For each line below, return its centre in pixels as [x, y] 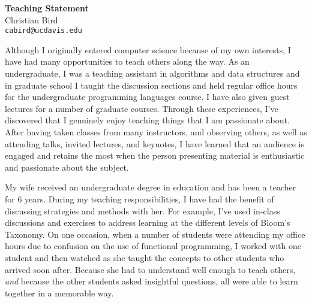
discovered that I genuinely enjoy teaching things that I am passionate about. [147, 120]
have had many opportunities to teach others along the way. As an [127, 61]
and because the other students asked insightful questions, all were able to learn [151, 281]
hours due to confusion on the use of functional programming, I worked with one [153, 246]
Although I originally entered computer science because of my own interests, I [148, 49]
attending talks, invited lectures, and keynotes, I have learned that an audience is [154, 143]
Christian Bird [31, 19]
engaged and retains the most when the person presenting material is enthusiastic [155, 155]
